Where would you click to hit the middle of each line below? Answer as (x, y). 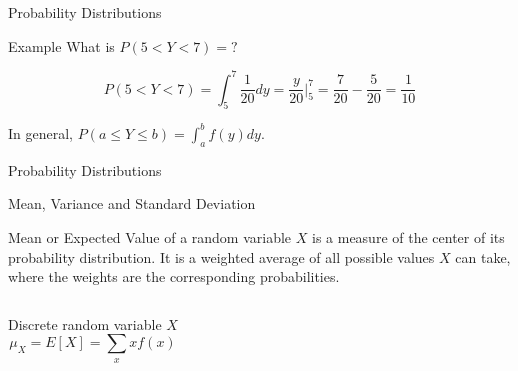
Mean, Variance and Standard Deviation (132, 203)
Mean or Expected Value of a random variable (150, 236)
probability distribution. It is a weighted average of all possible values (221, 256)
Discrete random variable (85, 323)
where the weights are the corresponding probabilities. (174, 276)
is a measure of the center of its (408, 236)
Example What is (61, 45)
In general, (40, 132)
